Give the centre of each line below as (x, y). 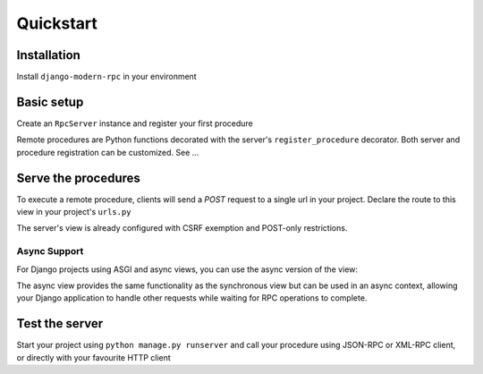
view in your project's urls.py (74, 212)
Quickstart (57, 23)
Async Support (50, 251)
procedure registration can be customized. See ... (108, 152)
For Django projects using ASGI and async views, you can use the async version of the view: (187, 269)
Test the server (60, 323)
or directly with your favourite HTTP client (94, 357)
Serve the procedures (78, 178)
